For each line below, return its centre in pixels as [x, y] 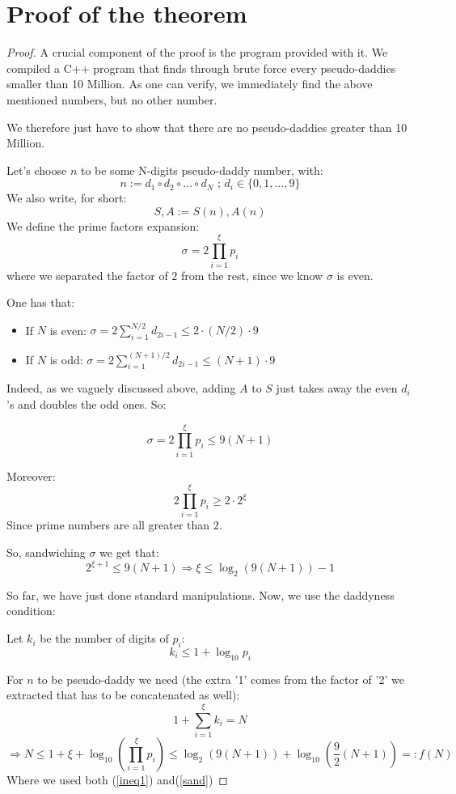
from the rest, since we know [252, 275]
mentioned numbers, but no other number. [112, 99]
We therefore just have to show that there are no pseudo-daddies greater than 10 [207, 127]
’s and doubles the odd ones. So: [87, 403]
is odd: [66, 359]
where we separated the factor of [87, 275]
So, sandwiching [46, 552]
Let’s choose [37, 170]
